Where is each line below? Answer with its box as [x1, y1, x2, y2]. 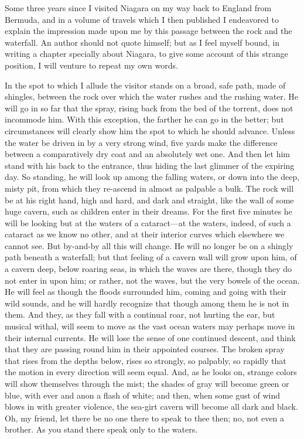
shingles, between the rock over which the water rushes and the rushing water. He [5, 90, 299, 103]
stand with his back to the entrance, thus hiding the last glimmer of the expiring [5, 159, 295, 171]
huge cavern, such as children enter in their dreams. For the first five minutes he [5, 205, 292, 217]
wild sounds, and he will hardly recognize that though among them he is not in [5, 297, 289, 309]
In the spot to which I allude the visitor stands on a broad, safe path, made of [5, 79, 286, 91]
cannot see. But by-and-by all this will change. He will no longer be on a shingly [5, 239, 293, 251]
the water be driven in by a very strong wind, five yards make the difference [5, 136, 278, 148]
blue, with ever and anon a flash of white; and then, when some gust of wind [5, 389, 281, 401]
